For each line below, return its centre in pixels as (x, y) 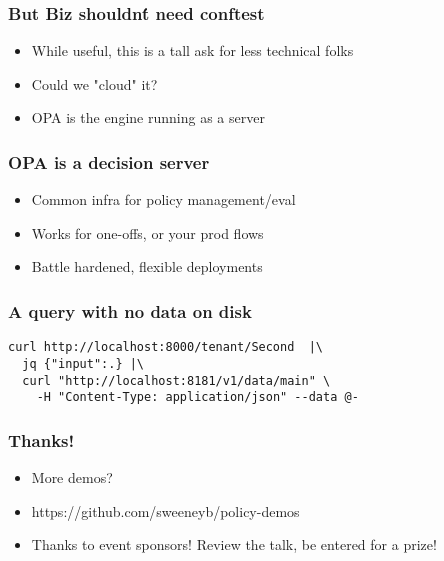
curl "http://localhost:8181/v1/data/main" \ (176, 380)
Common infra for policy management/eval (163, 199)
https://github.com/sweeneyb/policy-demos (165, 510)
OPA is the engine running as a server (148, 117)
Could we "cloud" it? (94, 83)
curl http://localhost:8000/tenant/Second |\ (165, 347)
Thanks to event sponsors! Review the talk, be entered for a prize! (234, 544)
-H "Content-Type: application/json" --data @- (197, 397)
